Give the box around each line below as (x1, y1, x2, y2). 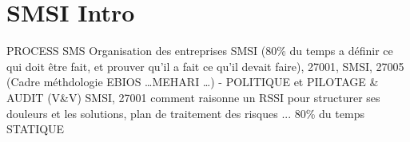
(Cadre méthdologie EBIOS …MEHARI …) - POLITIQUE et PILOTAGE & (6, 73, 379, 90)
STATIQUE (6, 120, 65, 137)
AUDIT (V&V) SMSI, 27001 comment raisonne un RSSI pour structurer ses (6, 89, 380, 105)
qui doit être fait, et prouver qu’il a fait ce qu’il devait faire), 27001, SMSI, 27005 (6, 57, 404, 74)
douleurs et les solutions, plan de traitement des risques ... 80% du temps (6, 105, 364, 121)
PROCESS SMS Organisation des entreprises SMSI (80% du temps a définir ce (6, 42, 393, 59)
